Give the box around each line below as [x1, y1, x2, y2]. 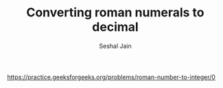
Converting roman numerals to [26, 5, 204, 20]
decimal [92, 19, 139, 35]
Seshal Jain [99, 42, 132, 50]
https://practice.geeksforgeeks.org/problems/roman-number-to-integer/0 [7, 73, 216, 81]
